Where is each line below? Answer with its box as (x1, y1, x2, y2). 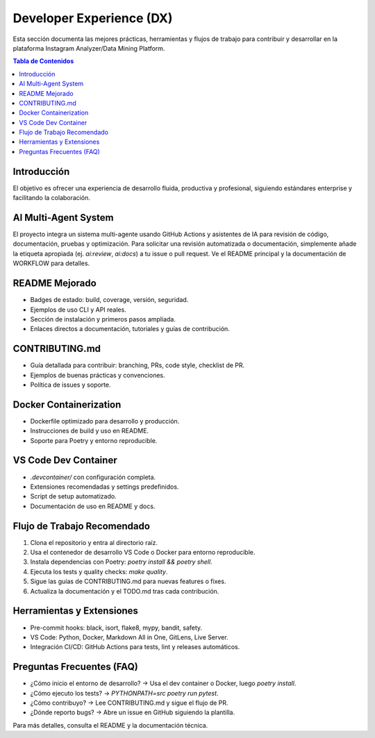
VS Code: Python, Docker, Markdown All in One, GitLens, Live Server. (30, 632, 228, 641)
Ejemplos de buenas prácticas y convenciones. (30, 371, 165, 379)
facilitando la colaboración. (12, 194, 90, 202)
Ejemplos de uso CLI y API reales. (30, 305, 126, 314)
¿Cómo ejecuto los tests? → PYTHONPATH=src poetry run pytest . (30, 689, 219, 697)
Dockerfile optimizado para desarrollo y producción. (30, 417, 180, 425)
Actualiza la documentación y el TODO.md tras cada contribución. (30, 587, 219, 595)
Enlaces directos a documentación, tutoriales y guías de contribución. (30, 325, 231, 333)
